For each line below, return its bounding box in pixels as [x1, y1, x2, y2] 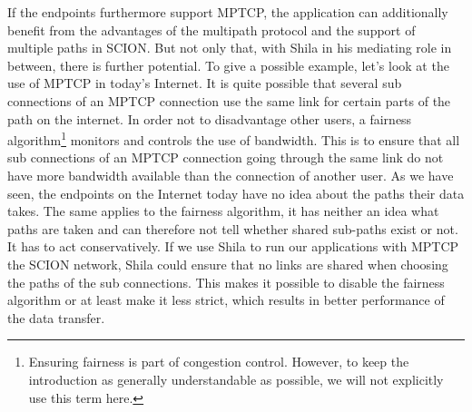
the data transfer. [7, 308, 105, 327]
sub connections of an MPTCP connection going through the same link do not [7, 148, 444, 167]
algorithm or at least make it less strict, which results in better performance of [7, 290, 445, 309]
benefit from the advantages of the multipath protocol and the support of [7, 20, 416, 39]
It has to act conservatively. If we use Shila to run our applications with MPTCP [7, 237, 459, 256]
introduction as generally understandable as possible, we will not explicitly [28, 369, 444, 388]
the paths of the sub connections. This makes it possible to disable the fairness [7, 272, 445, 291]
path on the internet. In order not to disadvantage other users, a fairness [7, 109, 412, 128]
